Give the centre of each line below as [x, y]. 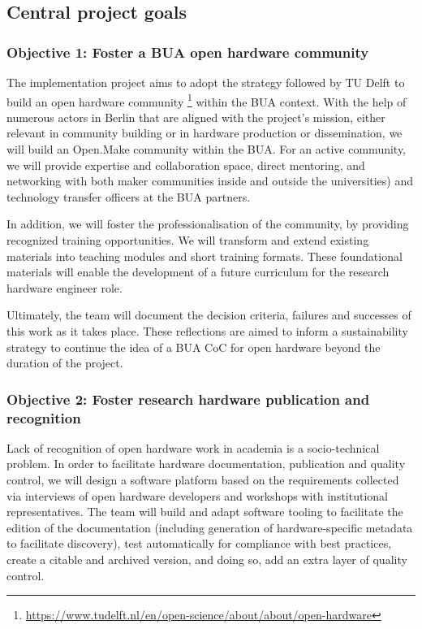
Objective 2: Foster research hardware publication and [188, 399]
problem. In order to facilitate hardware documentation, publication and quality [206, 464]
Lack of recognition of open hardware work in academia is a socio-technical [193, 447]
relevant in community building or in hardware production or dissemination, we [205, 133]
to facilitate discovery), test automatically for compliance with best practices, [199, 543]
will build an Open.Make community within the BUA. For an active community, [207, 149]
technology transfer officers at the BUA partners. [129, 196]
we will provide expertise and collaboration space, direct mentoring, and [186, 165]
